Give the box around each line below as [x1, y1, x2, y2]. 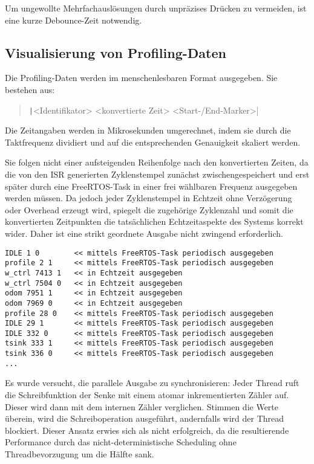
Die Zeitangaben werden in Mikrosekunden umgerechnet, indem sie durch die [5, 124, 291, 137]
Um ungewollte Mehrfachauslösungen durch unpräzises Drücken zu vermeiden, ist [5, 2, 307, 14]
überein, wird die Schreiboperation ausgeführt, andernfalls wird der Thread [5, 412, 284, 425]
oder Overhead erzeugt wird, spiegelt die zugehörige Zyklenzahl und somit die [5, 203, 293, 216]
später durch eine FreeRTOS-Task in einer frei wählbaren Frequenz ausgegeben [5, 179, 298, 192]
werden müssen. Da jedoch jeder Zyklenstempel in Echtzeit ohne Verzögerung [5, 192, 292, 204]
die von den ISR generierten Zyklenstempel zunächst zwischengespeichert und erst [5, 168, 310, 181]
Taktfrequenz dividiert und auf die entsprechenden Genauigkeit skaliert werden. [5, 135, 301, 148]
